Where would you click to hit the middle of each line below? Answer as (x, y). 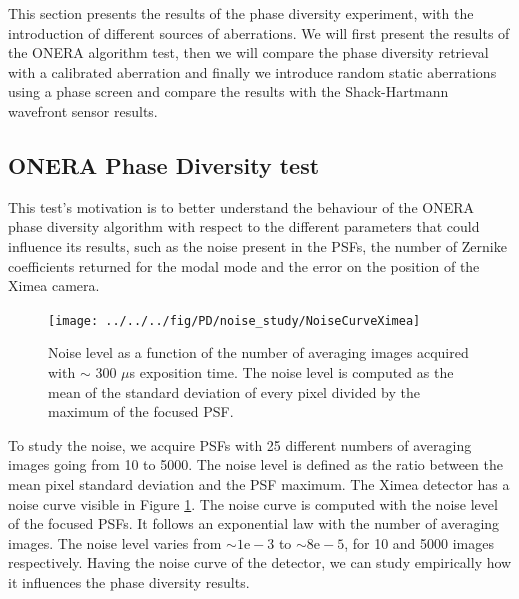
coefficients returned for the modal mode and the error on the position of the (244, 265)
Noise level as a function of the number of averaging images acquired (258, 352)
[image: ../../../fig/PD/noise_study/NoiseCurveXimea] (234, 320)
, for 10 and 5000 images (419, 542)
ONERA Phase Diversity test (164, 164)
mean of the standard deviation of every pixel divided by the (234, 391)
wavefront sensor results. (83, 110)
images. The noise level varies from (115, 542)
